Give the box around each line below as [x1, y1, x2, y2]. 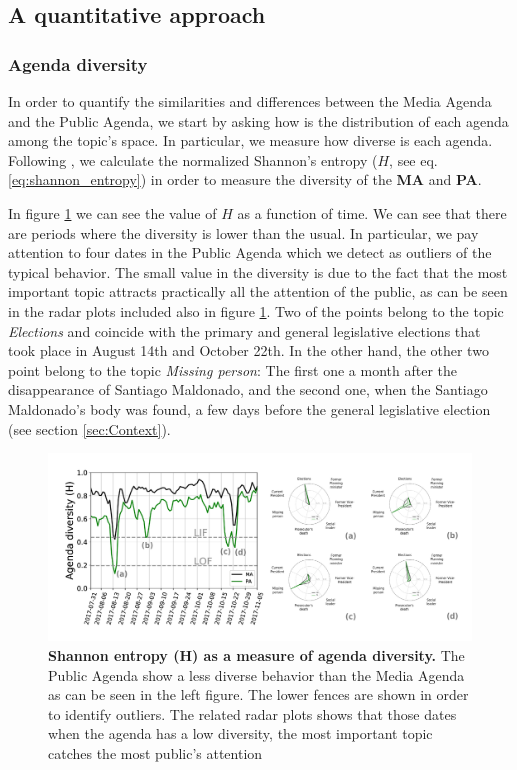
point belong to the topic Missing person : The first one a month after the [8, 359, 458, 380]
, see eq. [389, 149, 438, 170]
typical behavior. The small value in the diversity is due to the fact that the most [8, 261, 508, 282]
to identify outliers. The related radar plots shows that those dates [48, 703, 457, 724]
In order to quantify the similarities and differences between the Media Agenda [8, 91, 492, 111]
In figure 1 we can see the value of [8, 202, 217, 223]
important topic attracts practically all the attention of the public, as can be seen [8, 281, 508, 302]
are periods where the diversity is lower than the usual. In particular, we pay [8, 222, 479, 243]
